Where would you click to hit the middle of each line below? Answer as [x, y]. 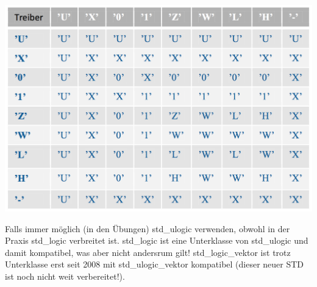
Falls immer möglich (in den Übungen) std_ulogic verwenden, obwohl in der [148, 228]
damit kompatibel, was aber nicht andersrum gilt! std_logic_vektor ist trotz [148, 252]
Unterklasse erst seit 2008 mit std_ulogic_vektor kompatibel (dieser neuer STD [155, 264]
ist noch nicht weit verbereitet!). [65, 276]
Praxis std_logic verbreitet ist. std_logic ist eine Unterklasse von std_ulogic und [157, 240]
